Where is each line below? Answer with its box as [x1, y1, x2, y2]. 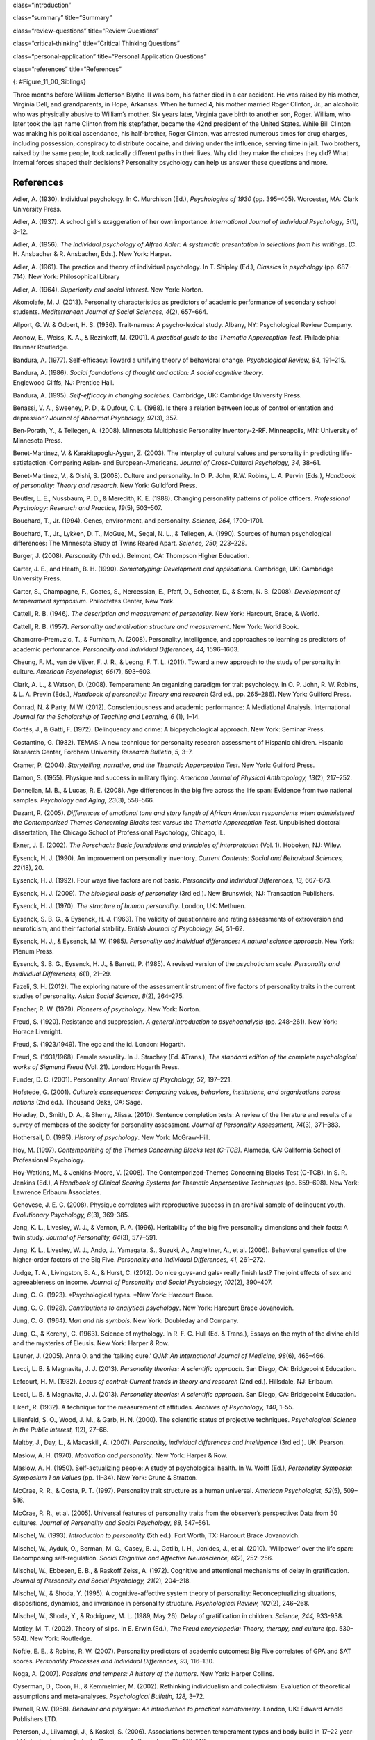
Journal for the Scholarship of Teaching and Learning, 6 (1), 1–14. [12, 712, 201, 720]
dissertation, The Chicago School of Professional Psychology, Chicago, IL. [12, 828, 226, 837]
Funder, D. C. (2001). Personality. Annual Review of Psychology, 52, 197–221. [12, 1075, 233, 1084]
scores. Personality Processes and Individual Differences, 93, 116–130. [12, 1656, 215, 1665]
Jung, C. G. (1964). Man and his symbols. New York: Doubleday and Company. [12, 1316, 239, 1325]
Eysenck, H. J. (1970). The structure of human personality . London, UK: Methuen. [12, 902, 247, 910]
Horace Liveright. [12, 1027, 62, 1036]
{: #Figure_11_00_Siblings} [12, 77, 86, 86]
